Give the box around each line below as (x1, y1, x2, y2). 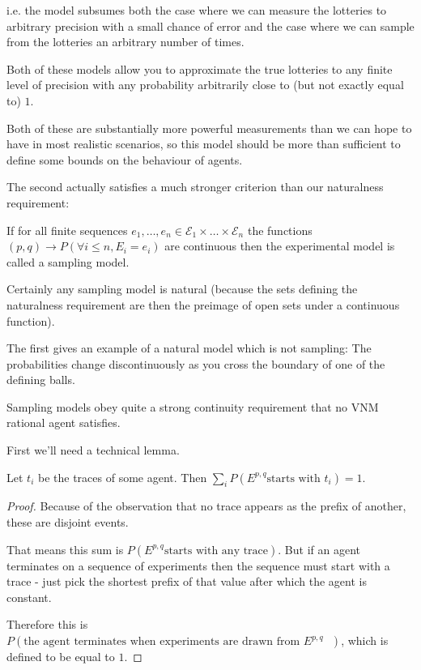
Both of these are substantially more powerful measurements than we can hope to (6, 119, 412, 136)
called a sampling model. (6, 253, 130, 270)
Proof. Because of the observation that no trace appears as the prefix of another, (6, 497, 406, 514)
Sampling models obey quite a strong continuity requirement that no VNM (6, 398, 379, 415)
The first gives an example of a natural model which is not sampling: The (6, 339, 372, 356)
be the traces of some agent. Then (37, 468, 207, 485)
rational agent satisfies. (6, 414, 121, 431)
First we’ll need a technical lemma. (6, 442, 180, 459)
